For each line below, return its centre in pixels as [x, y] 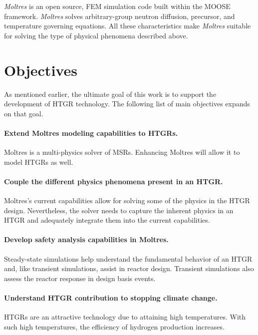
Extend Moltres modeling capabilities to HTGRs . [91, 133]
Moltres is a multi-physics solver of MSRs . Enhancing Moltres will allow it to [122, 152]
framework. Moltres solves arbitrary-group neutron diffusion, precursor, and [120, 16]
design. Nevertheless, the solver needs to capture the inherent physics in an [119, 210]
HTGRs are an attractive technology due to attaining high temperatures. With [125, 317]
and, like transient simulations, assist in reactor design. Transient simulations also [129, 268]
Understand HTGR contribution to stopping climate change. [111, 298]
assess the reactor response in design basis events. [80, 278]
